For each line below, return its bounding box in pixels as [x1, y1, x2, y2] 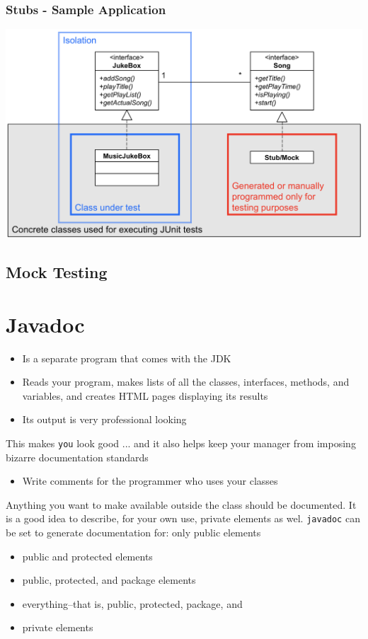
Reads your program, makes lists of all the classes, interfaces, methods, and [22, 374, 350, 389]
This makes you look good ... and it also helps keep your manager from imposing [6, 435, 356, 450]
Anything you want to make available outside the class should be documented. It [6, 497, 357, 512]
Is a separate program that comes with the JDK [22, 350, 231, 365]
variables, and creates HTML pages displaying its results [22, 388, 268, 403]
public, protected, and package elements [22, 572, 196, 587]
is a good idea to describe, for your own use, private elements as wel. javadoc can [6, 511, 360, 526]
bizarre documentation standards [6, 449, 149, 464]
